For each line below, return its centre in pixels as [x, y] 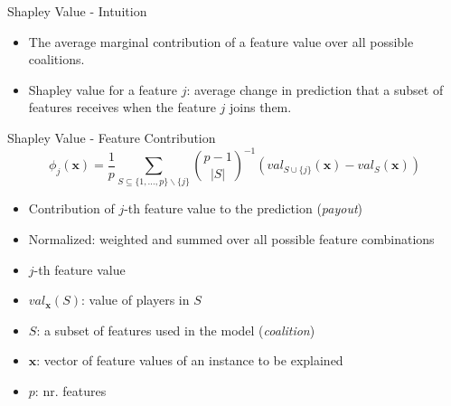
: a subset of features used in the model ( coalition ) [176, 330]
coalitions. [56, 59]
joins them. [261, 107]
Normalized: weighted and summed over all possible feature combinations [231, 238]
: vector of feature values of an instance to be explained [190, 360]
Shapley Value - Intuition [77, 11]
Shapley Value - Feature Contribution [112, 137]
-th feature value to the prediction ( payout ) [244, 208]
